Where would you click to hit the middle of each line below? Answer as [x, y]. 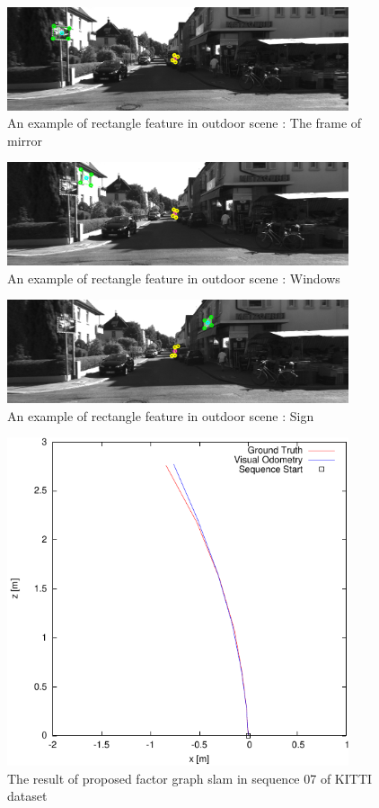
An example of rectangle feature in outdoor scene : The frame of [185, 123]
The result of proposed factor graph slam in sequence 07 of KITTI [190, 778]
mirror [25, 140]
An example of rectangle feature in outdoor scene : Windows [174, 278]
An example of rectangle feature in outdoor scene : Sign [161, 415]
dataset [27, 796]
